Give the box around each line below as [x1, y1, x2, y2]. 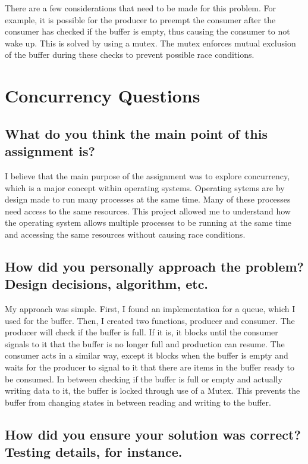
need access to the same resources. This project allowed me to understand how [5, 204, 291, 217]
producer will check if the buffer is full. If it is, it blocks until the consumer [5, 326, 278, 338]
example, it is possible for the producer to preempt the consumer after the [5, 13, 276, 26]
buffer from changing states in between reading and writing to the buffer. [5, 396, 271, 408]
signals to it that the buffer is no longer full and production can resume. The [5, 337, 285, 350]
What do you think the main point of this [5, 124, 268, 142]
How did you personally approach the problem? [5, 257, 304, 275]
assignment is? [5, 142, 95, 160]
